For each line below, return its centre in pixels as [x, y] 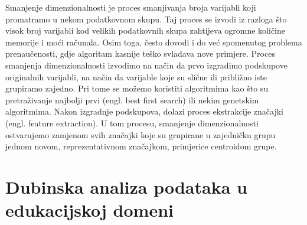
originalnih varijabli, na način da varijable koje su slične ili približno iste [136, 76]
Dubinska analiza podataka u [126, 186]
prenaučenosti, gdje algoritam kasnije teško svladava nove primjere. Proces [140, 53]
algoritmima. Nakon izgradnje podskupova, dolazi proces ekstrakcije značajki [144, 111]
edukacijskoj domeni [90, 210]
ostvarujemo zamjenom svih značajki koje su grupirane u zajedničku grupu [141, 134]
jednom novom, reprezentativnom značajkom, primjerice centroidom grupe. [141, 146]
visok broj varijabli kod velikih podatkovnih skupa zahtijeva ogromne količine [146, 30]
